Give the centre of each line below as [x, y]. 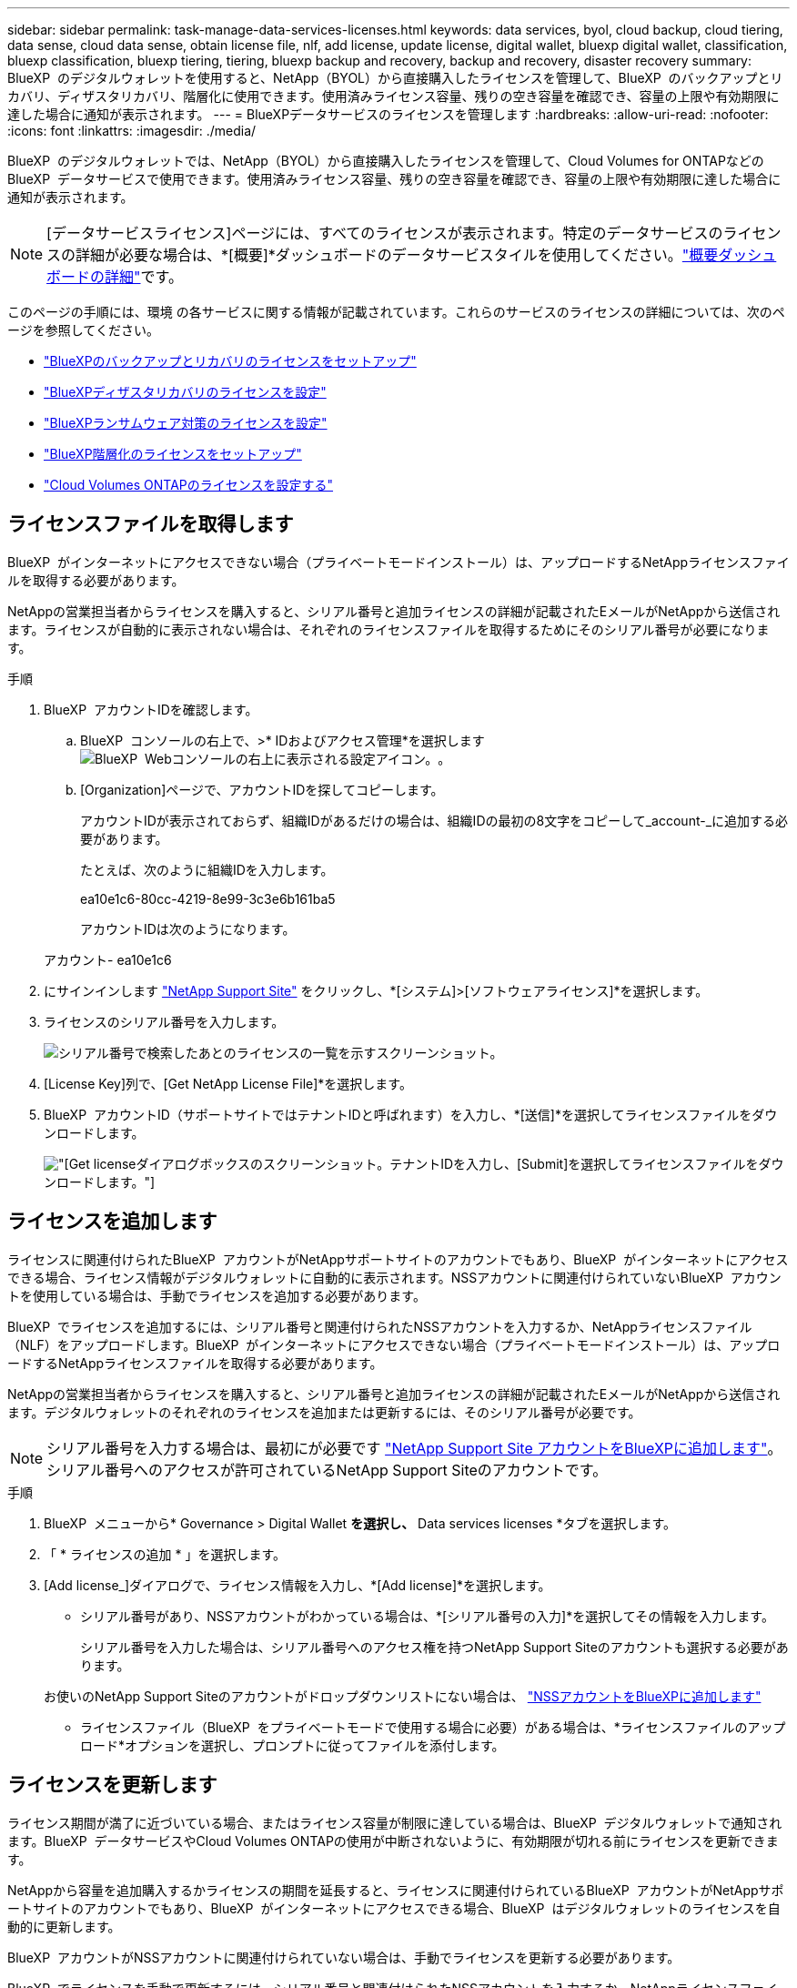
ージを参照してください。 [83, 330]
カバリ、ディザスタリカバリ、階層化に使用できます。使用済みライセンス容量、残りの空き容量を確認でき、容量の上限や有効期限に [393, 96]
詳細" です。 [144, 277]
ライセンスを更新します [112, 1785]
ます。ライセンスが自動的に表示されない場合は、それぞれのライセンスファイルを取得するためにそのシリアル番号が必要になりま [388, 629]
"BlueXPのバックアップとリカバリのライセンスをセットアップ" [230, 361]
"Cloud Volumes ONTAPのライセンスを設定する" [189, 485]
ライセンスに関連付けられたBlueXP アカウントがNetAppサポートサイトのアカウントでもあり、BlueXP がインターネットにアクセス [398, 1259]
